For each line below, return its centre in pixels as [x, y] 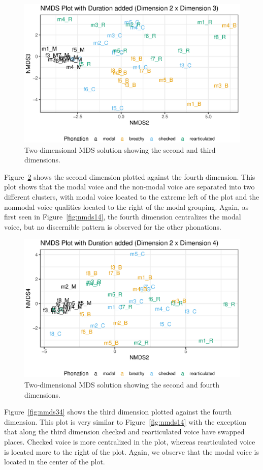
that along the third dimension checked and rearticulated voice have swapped [124, 432]
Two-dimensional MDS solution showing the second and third [120, 149]
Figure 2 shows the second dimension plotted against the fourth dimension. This [130, 176]
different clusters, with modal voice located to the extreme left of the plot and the [132, 197]
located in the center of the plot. [55, 462]
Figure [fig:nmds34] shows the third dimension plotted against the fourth [118, 412]
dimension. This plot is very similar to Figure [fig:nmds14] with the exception [125, 421]
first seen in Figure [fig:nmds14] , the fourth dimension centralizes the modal [123, 217]
